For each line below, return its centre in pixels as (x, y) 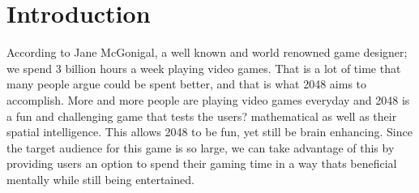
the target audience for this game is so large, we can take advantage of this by (201, 147)
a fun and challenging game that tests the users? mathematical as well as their (202, 116)
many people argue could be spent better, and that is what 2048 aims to (187, 84)
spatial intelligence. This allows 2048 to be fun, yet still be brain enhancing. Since (209, 132)
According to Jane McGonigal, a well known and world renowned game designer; (207, 52)
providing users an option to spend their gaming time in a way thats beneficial (202, 163)
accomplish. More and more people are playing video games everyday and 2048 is (208, 99)
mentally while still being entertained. (100, 179)
